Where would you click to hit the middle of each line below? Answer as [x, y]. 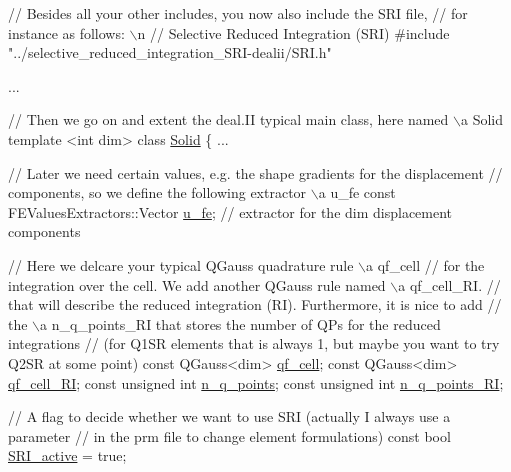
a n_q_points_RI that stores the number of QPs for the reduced [240, 323]
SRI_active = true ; [67, 455]
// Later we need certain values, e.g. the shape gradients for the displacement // [255, 172]
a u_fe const [357, 192]
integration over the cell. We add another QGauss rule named [197, 284]
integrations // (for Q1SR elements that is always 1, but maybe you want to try [254, 343]
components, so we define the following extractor [157, 192]
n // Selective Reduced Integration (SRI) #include [293, 32]
